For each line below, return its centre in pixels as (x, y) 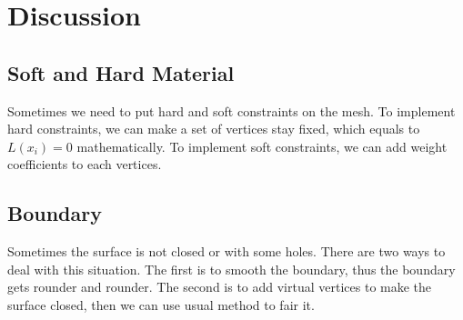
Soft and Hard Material (121, 72)
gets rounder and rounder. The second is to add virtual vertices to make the (220, 287)
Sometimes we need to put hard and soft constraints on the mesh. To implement (231, 110)
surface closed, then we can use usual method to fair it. (161, 304)
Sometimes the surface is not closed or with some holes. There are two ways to (226, 251)
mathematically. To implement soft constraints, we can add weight (262, 146)
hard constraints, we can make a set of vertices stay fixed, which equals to (214, 129)
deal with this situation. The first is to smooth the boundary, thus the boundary (231, 269)
